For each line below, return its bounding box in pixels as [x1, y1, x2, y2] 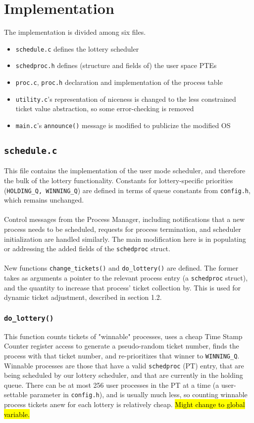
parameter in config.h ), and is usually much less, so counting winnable [30, 389, 248, 400]
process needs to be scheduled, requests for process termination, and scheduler [4, 224, 241, 234]
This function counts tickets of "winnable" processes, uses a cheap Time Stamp [4, 331, 243, 341]
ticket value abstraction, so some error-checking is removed [15, 103, 194, 114]
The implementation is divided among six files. [4, 27, 146, 37]
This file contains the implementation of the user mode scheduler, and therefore [4, 165, 246, 176]
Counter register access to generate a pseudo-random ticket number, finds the [4, 341, 239, 351]
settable [4, 389, 28, 400]
